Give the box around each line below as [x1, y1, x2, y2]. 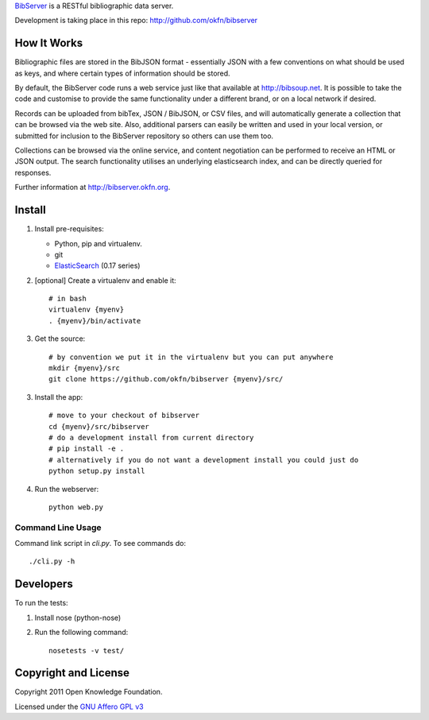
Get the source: [34, 334, 86, 343]
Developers [14, 577, 73, 591]
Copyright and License [14, 666, 130, 679]
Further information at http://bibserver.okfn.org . [14, 183, 171, 192]
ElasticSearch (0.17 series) [54, 261, 141, 270]
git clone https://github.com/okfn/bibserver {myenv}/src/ [48, 374, 284, 384]
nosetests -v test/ [48, 646, 125, 655]
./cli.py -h [29, 557, 75, 566]
